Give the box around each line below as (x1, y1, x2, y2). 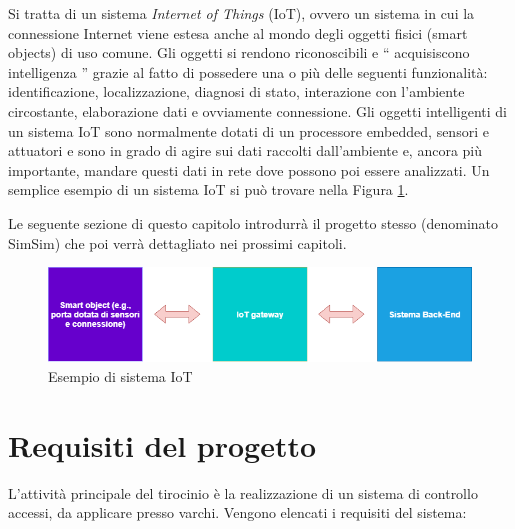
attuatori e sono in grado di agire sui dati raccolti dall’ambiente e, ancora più (8, 140, 483, 161)
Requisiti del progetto (8, 424, 317, 465)
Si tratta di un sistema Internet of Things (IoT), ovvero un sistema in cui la (8, 3, 475, 23)
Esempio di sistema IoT (48, 365, 193, 386)
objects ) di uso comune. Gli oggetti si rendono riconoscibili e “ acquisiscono (8, 42, 470, 63)
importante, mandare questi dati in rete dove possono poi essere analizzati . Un (8, 159, 490, 180)
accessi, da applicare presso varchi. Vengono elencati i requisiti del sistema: (8, 502, 467, 523)
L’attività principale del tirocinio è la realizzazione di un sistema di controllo (8, 482, 478, 503)
